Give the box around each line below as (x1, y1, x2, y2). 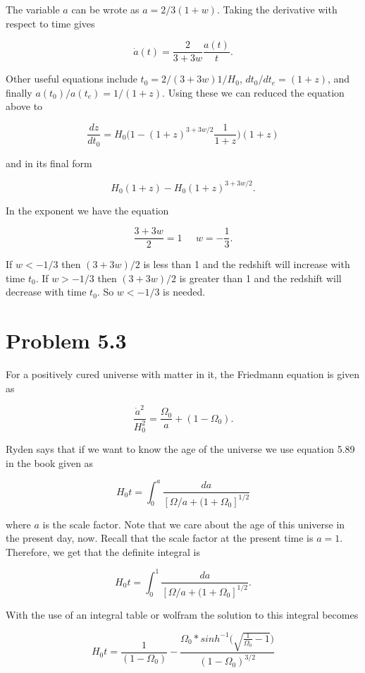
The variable (6, 2, 60, 16)
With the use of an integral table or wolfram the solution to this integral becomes (6, 607, 359, 622)
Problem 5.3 (6, 326, 127, 355)
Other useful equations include (6, 71, 137, 86)
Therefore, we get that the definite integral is (6, 544, 200, 559)
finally (6, 85, 32, 99)
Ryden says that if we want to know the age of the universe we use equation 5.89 (6, 441, 355, 456)
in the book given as (6, 455, 94, 470)
